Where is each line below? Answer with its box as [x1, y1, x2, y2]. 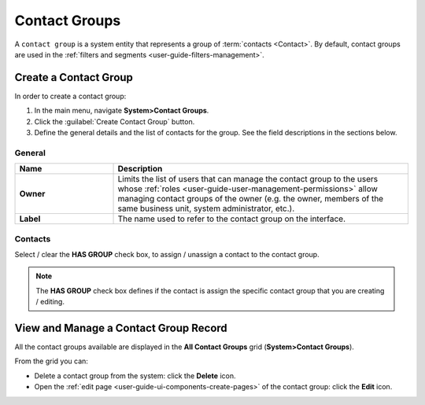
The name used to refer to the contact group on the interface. [117, 213, 346, 224]
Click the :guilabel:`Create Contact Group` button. [34, 116, 195, 126]
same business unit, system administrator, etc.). [117, 203, 295, 214]
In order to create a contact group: [14, 91, 127, 101]
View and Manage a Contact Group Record [14, 321, 227, 334]
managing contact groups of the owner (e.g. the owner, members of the [117, 193, 384, 204]
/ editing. [35, 297, 65, 307]
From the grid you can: [14, 356, 88, 366]
